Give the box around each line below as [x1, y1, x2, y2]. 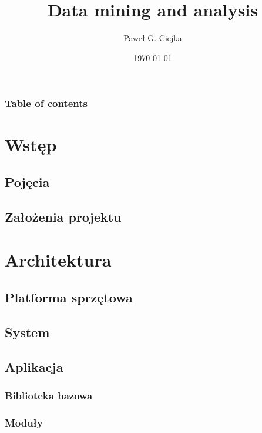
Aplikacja [5, 357, 63, 375]
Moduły [5, 415, 43, 429]
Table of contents [5, 96, 88, 111]
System [5, 322, 50, 341]
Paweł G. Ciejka [123, 32, 182, 44]
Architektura [5, 248, 112, 272]
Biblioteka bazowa [5, 388, 93, 402]
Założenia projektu [5, 207, 122, 225]
